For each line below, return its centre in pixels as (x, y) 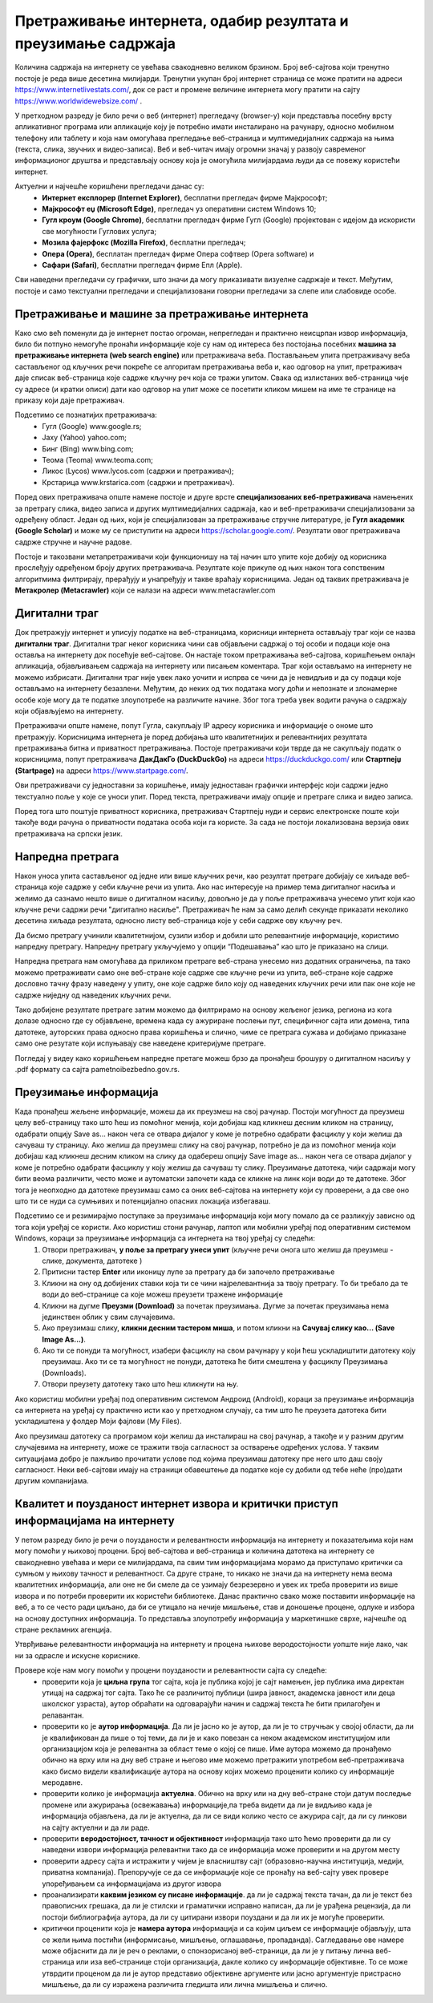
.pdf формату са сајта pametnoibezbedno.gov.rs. (97, 1069)
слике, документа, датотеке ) (92, 1260)
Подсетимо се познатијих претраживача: (86, 415)
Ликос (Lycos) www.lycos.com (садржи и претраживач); (138, 471)
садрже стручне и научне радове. (73, 542)
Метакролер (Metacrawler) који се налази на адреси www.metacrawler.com (145, 590)
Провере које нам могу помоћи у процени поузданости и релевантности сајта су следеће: (171, 1670)
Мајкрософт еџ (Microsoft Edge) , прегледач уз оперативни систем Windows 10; (179, 209)
